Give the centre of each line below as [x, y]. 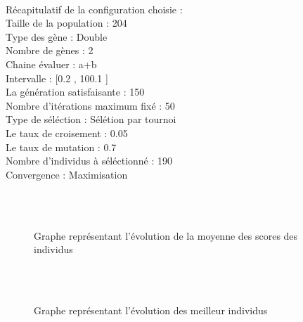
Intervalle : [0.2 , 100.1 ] [57, 78]
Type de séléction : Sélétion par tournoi [91, 119]
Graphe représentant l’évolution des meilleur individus [151, 310]
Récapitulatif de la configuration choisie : [94, 9]
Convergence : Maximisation [67, 174]
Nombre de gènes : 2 [50, 50]
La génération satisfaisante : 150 [75, 92]
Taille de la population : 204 [66, 23]
